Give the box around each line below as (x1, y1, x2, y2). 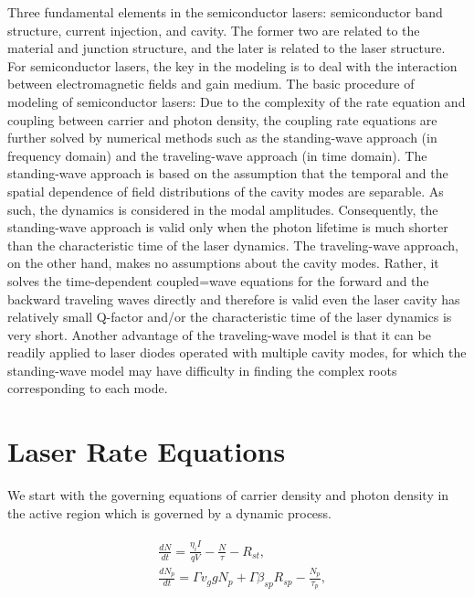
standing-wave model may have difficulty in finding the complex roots (7, 360, 397, 379)
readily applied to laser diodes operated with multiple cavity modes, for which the (7, 343, 467, 362)
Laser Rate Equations (7, 432, 286, 470)
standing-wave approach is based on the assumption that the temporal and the (7, 164, 448, 183)
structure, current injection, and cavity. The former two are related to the (7, 20, 420, 39)
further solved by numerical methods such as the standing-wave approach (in (7, 128, 437, 147)
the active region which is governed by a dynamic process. (7, 503, 332, 522)
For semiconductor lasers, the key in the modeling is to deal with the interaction (7, 56, 458, 75)
